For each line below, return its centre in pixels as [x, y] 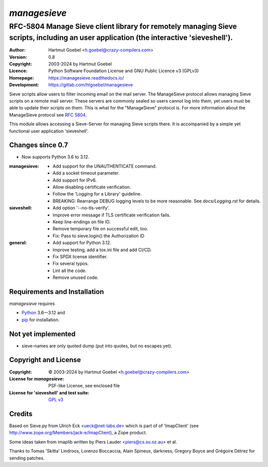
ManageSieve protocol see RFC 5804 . [48, 115]
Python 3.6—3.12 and [43, 313]
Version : [18, 57]
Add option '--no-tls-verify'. [81, 208]
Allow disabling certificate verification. [92, 187]
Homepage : [22, 78]
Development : [24, 85]
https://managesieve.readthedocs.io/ [86, 78]
